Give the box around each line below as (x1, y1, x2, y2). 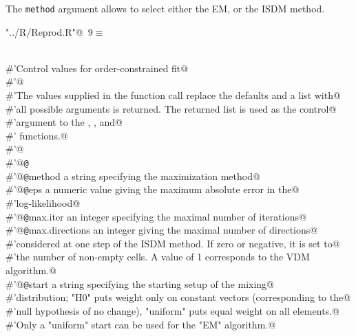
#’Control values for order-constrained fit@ (6, 60, 189, 75)
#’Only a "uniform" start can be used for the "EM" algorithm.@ (6, 317, 276, 331)
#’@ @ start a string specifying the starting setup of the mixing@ (6, 276, 274, 291)
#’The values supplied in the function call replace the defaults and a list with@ (6, 88, 341, 102)
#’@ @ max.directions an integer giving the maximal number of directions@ (6, 223, 318, 237)
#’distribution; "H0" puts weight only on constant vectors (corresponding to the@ (6, 290, 351, 304)
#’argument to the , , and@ (6, 115, 123, 129)
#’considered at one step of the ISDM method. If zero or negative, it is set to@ (6, 236, 340, 250)
